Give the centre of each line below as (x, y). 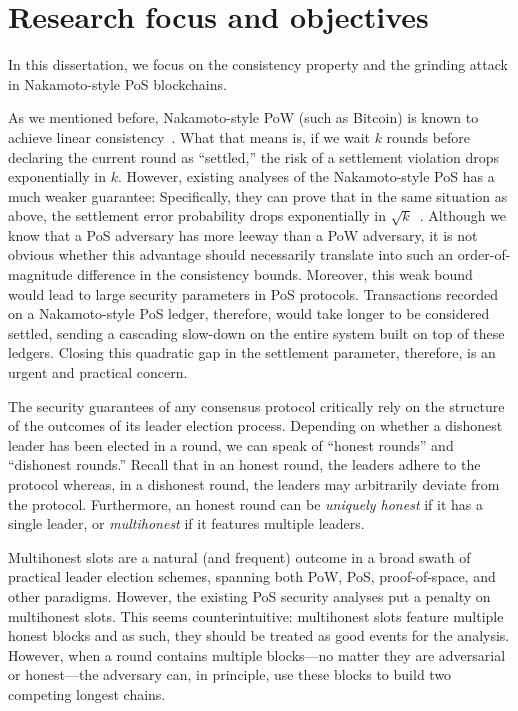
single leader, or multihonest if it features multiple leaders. (186, 523)
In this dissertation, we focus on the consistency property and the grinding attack (258, 64)
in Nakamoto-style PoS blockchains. (117, 83)
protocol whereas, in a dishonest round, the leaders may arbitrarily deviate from (254, 484)
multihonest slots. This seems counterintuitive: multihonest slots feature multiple (256, 615)
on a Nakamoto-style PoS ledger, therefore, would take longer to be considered (249, 313)
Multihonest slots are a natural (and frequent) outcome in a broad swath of (239, 556)
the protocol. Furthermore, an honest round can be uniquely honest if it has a (246, 503)
